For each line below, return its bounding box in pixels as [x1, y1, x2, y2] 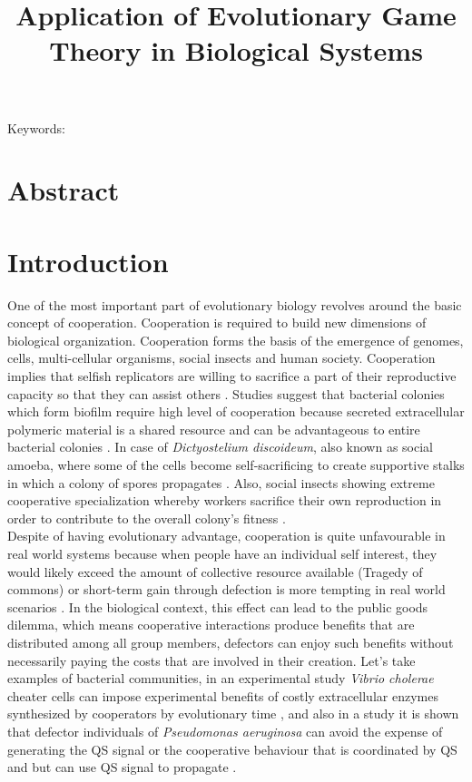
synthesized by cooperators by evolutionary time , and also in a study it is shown [7, 704, 459, 723]
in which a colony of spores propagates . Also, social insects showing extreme [7, 473, 435, 492]
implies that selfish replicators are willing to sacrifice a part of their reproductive [7, 367, 457, 386]
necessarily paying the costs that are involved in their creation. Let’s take [7, 650, 416, 670]
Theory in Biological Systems [49, 32, 423, 69]
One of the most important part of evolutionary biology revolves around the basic [7, 295, 462, 314]
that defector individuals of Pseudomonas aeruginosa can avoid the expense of [7, 721, 443, 740]
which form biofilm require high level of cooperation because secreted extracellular [7, 402, 465, 421]
